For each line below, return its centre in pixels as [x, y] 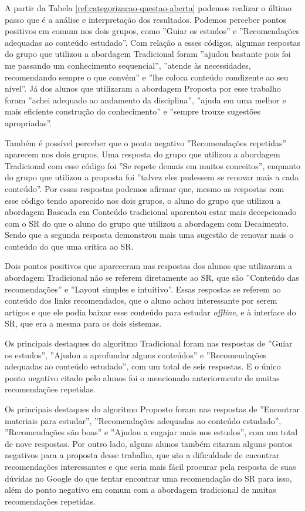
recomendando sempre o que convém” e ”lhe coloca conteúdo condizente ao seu [147, 77]
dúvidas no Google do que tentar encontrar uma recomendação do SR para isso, [148, 478]
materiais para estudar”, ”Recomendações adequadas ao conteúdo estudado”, [143, 420]
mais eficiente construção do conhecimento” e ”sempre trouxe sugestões [133, 111]
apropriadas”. [28, 122]
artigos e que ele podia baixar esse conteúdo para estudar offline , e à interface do [150, 312]
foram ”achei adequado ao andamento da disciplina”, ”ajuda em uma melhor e [145, 100]
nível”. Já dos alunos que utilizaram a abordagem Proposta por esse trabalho [143, 88]
